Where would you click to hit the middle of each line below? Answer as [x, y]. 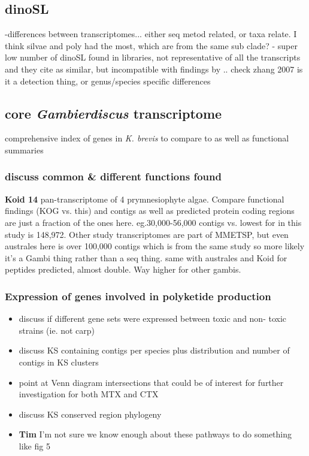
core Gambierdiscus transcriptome [113, 113]
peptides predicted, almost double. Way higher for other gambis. [123, 269]
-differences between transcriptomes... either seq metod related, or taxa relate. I [151, 34]
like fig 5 [34, 446]
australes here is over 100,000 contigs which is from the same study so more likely [155, 246]
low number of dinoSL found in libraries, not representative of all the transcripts [153, 57]
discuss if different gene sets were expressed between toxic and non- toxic [153, 318]
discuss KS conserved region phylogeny [90, 414]
